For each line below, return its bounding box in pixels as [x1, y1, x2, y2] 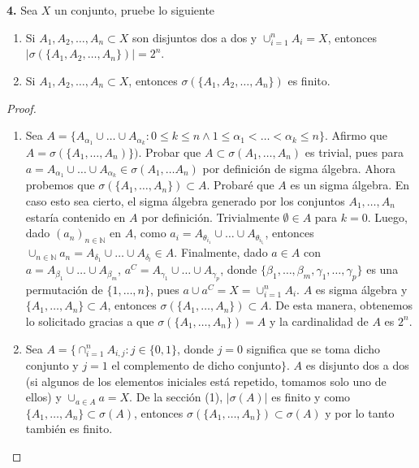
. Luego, [367, 208, 408, 225]
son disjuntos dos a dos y [132, 28, 257, 45]
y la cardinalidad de [269, 312, 369, 329]
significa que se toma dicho [246, 340, 381, 357]
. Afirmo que [324, 127, 387, 144]
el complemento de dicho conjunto [111, 356, 281, 373]
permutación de [25, 280, 103, 297]
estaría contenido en [25, 208, 126, 225]
